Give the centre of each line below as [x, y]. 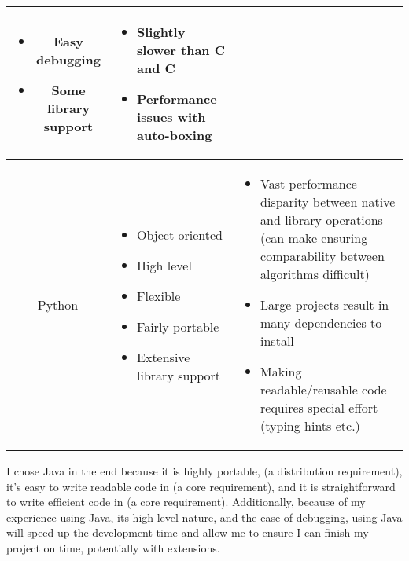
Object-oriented [180, 234]
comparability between [322, 256]
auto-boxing [175, 135]
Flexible [159, 295]
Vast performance [309, 183]
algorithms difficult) [315, 274]
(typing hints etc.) [310, 425]
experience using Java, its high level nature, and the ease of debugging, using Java [204, 517]
